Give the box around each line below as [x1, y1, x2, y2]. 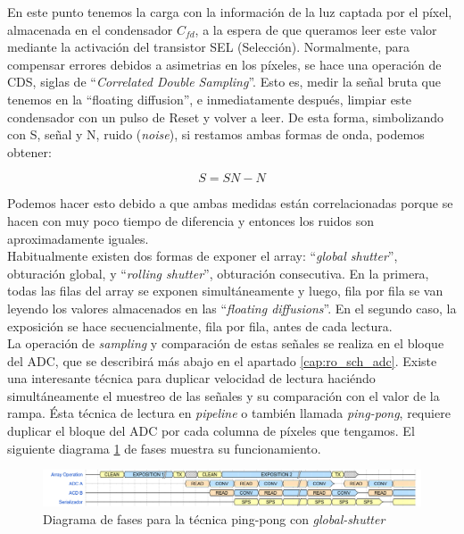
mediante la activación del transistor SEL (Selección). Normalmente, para [7, 38, 410, 56]
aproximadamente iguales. [7, 229, 149, 247]
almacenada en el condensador [7, 20, 173, 38]
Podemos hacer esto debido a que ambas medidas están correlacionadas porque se [7, 194, 453, 213]
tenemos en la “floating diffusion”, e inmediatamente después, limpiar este [7, 89, 412, 108]
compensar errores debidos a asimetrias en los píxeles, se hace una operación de [7, 54, 442, 73]
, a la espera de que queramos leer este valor [195, 20, 437, 38]
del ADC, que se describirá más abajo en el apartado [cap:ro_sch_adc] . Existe [7, 351, 437, 370]
